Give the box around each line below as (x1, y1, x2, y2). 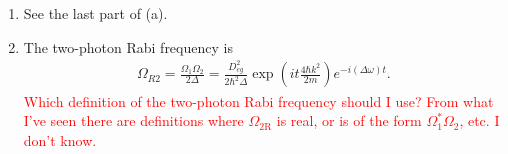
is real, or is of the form (276, 110, 422, 131)
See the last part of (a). (23, 3, 168, 23)
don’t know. (23, 129, 97, 150)
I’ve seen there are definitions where (23, 110, 244, 131)
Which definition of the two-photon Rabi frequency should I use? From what (23, 90, 494, 111)
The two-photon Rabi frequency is (23, 36, 233, 57)
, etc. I (459, 110, 500, 131)
